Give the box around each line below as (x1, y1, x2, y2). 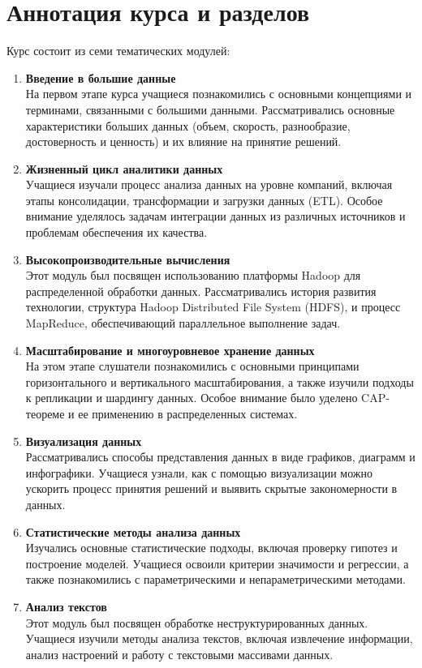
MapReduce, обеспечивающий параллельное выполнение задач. (25, 315, 341, 332)
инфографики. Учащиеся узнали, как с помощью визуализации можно (25, 464, 372, 481)
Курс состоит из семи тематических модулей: (6, 42, 230, 59)
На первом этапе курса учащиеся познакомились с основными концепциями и (25, 85, 412, 102)
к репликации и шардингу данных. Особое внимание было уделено (25, 389, 358, 406)
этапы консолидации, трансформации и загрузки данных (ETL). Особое (25, 191, 383, 208)
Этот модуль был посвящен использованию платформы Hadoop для (25, 267, 361, 284)
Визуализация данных (25, 432, 142, 449)
